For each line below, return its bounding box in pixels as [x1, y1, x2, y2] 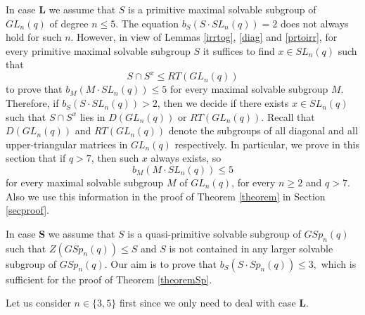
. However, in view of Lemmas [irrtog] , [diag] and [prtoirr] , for [70, 30, 338, 44]
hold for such [6, 30, 62, 44]
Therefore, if [6, 96, 59, 110]
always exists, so [151, 150, 222, 165]
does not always [281, 15, 349, 30]
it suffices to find [203, 43, 275, 58]
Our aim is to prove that [110, 256, 217, 271]
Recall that [267, 109, 315, 124]
